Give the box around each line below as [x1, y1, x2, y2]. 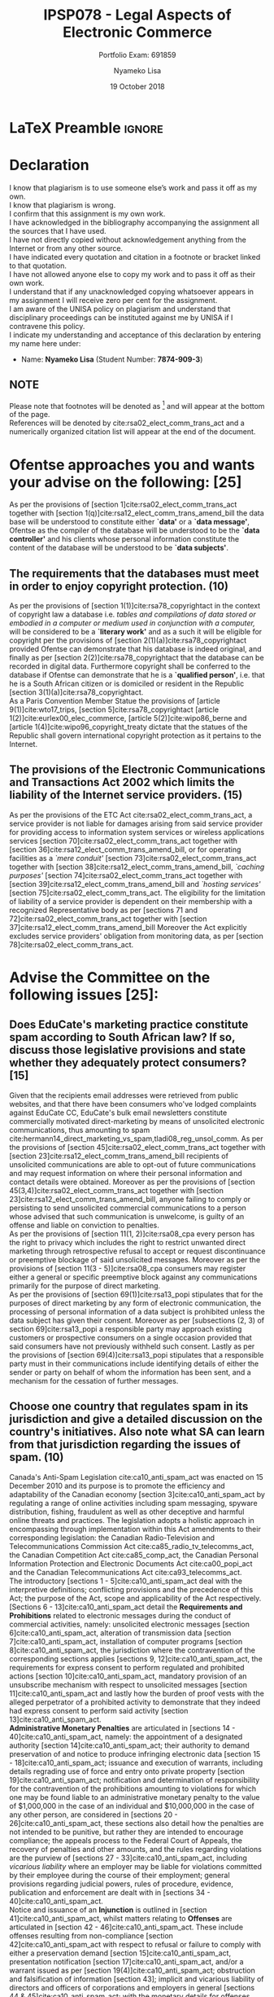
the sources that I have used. [9, 226, 107, 235]
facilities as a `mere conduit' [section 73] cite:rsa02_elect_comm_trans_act [9, 853, 257, 862]
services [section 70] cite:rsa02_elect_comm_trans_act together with [9, 836, 238, 845]
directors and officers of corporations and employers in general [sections [9, 1982, 255, 1992]
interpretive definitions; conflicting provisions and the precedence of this [9, 1584, 254, 1594]
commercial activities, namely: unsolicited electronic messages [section [9, 1619, 250, 1629]
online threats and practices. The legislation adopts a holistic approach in [9, 1515, 254, 1525]
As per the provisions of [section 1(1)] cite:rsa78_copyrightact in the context [9, 601, 261, 611]
